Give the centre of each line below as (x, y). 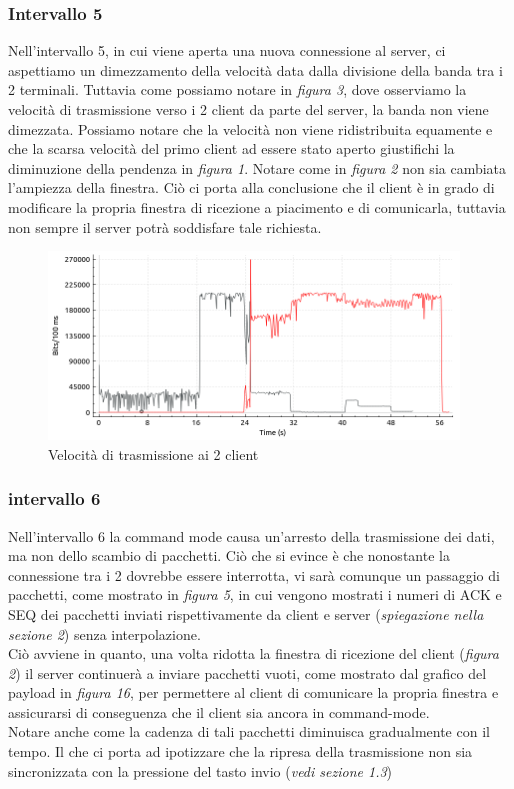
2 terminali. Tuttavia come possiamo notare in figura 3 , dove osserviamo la (237, 89)
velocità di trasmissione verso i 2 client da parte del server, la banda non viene (248, 109)
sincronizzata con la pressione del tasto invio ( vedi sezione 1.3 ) (200, 770)
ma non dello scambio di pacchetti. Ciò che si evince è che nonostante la (229, 555)
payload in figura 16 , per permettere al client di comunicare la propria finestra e (253, 692)
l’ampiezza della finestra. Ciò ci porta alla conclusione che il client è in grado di (251, 187)
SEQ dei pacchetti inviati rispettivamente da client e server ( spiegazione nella (246, 613)
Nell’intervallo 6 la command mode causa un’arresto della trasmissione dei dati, (251, 535)
